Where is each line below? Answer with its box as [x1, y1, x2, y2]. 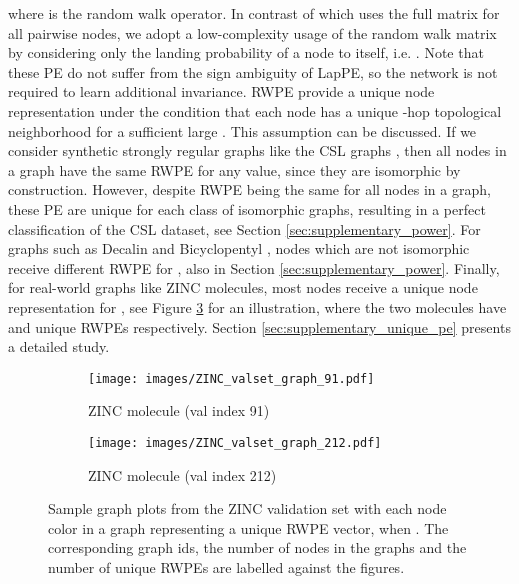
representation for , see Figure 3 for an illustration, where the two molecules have [8, 296, 507, 317]
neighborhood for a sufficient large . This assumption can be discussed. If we [8, 120, 477, 141]
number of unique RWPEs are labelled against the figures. [48, 556, 405, 577]
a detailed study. [8, 336, 110, 357]
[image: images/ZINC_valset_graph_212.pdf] [88, 435, 382, 450]
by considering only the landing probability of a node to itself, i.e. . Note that [8, 42, 484, 63]
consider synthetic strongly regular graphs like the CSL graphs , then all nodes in [8, 140, 507, 161]
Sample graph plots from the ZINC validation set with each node [48, 498, 447, 519]
